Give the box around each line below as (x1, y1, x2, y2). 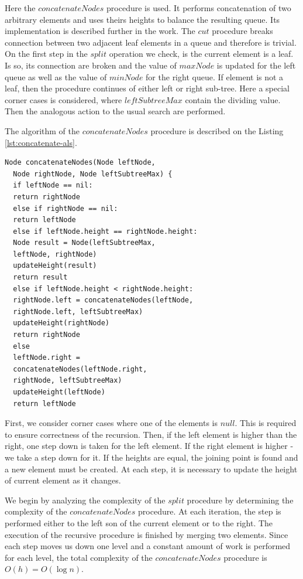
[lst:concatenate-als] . (5, 136, 77, 148)
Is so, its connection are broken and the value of (5, 59, 177, 71)
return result (13, 273, 68, 282)
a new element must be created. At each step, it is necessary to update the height (5, 462, 298, 475)
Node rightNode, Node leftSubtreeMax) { (13, 169, 173, 178)
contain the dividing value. (185, 93, 281, 105)
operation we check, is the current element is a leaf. (109, 47, 294, 60)
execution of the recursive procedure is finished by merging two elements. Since (5, 528, 288, 540)
